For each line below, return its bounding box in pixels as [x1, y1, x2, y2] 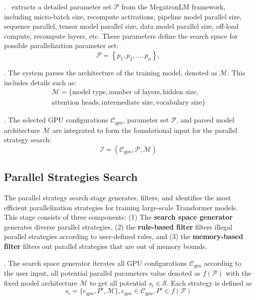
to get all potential [89, 277, 147, 288]
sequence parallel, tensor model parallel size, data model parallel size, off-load [4, 21, 239, 31]
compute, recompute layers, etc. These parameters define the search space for [4, 30, 238, 41]
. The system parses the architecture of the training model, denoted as [4, 67, 217, 77]
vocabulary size [156, 99, 202, 107]
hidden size [163, 89, 197, 96]
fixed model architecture [4, 277, 78, 288]
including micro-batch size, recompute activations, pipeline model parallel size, [4, 11, 242, 21]
